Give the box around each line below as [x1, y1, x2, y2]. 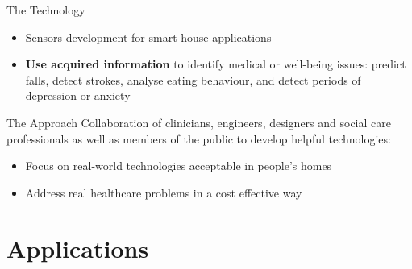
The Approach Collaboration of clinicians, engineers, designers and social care [6, 114, 391, 130]
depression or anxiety [25, 87, 131, 104]
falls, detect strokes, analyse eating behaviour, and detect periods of [25, 71, 361, 88]
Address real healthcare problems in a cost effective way [25, 184, 302, 201]
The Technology [6, 2, 85, 18]
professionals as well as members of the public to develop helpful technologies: [6, 130, 391, 147]
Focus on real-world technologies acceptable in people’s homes [25, 157, 332, 174]
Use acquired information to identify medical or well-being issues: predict [25, 56, 406, 72]
